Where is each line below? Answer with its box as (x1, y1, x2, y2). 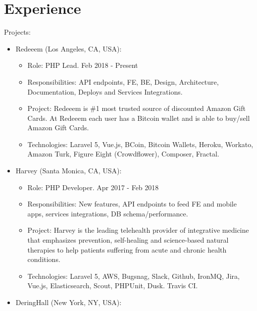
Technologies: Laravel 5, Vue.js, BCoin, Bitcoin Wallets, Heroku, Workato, (27, 139, 254, 149)
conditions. (27, 254, 60, 264)
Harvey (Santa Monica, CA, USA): (15, 165, 122, 176)
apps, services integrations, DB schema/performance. (27, 208, 188, 218)
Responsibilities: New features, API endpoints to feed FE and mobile (27, 199, 237, 209)
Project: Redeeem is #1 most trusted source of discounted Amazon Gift (27, 103, 246, 113)
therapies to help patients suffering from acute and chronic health (27, 244, 227, 255)
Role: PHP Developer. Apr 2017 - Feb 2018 (27, 182, 159, 192)
